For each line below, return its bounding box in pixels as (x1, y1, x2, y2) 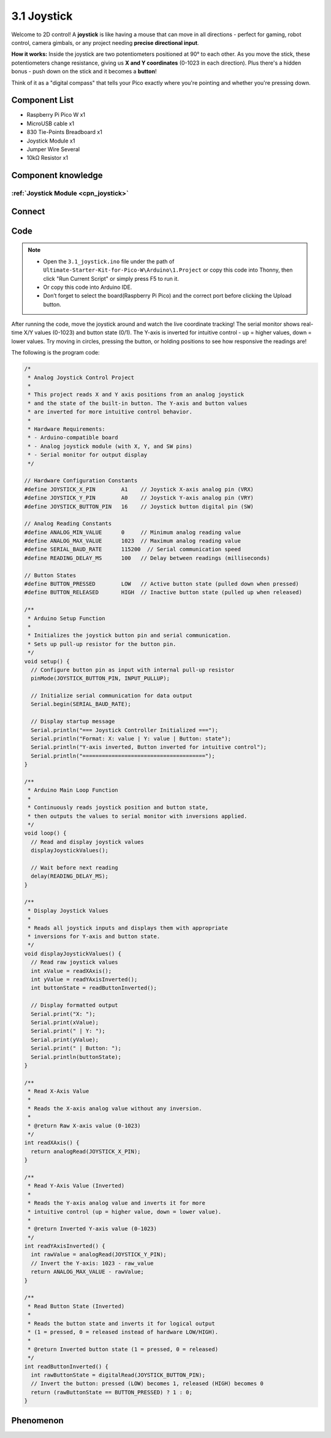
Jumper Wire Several (26, 145, 80, 153)
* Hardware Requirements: (28, 425, 105, 433)
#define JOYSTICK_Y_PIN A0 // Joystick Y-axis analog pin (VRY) (24, 495, 254, 501)
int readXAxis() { (24, 1139, 80, 1146)
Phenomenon (11, 1415, 64, 1426)
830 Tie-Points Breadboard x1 (26, 128, 102, 136)
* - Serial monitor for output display (28, 452, 147, 458)
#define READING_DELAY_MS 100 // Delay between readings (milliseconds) (24, 554, 270, 562)
